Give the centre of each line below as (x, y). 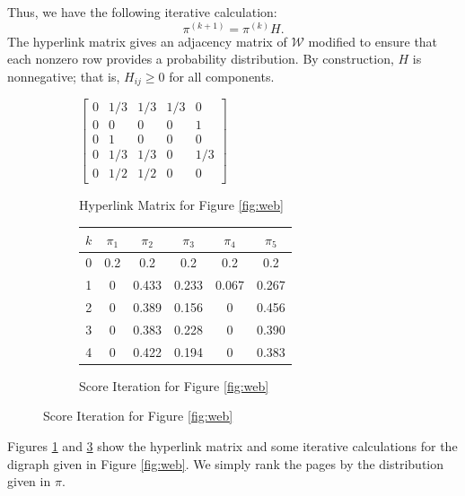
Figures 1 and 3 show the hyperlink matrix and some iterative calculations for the (232, 446)
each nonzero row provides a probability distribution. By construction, (201, 59)
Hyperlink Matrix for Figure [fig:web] (181, 205)
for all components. (222, 76)
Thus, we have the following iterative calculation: (142, 12)
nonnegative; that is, (64, 76)
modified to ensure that (373, 41)
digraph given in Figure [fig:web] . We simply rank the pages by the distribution (226, 463)
